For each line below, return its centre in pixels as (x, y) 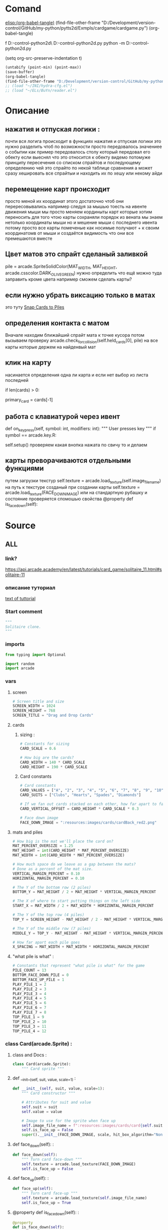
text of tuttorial (20, 599)
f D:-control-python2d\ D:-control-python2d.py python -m (65, 43)
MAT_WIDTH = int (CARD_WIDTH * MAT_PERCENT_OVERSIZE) (68, 855)
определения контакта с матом (57, 323)
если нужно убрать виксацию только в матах (80, 295)
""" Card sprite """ (43, 1069)
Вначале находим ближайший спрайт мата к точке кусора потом (75, 335)
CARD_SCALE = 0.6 (38, 748)
